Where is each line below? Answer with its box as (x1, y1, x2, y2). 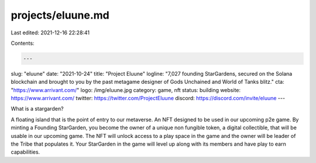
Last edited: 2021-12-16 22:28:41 (11, 29, 90, 36)
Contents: (11, 40, 35, 47)
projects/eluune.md (11, 9, 109, 22)
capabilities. (11, 148, 40, 155)
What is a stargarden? (11, 105, 64, 112)
